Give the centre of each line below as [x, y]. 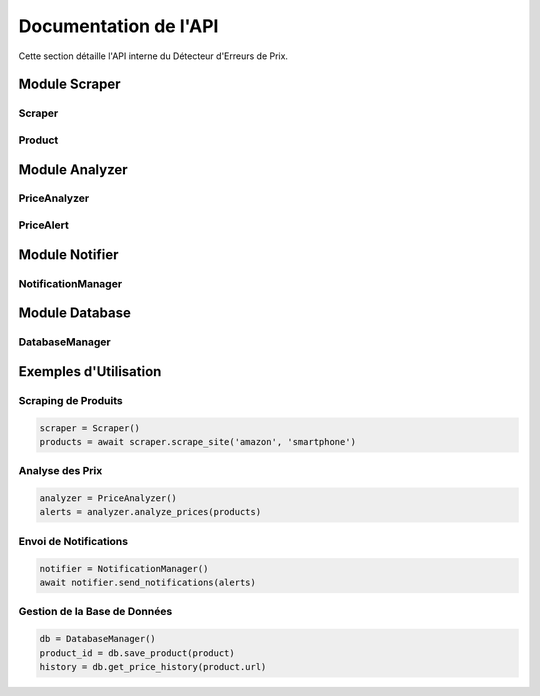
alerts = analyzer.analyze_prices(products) [150, 512]
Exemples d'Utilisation [90, 371]
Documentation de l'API [118, 26]
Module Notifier [68, 254]
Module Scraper [69, 84]
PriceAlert [43, 225]
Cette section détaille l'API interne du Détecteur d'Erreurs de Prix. [153, 56]
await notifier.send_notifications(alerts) [148, 582]
